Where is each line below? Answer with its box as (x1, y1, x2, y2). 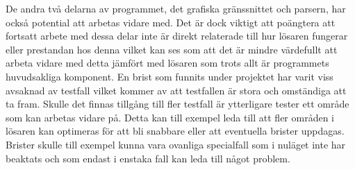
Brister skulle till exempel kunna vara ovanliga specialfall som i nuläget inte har (6, 137, 346, 151)
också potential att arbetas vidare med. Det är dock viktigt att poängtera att (6, 15, 336, 29)
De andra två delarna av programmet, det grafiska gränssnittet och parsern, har (6, 1, 346, 15)
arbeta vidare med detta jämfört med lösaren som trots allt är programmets (6, 56, 329, 70)
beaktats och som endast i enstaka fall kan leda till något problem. (6, 151, 290, 165)
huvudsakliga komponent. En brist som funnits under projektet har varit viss (6, 69, 333, 83)
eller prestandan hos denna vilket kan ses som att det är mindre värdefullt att (6, 42, 338, 56)
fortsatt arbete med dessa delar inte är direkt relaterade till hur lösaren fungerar (6, 28, 348, 43)
